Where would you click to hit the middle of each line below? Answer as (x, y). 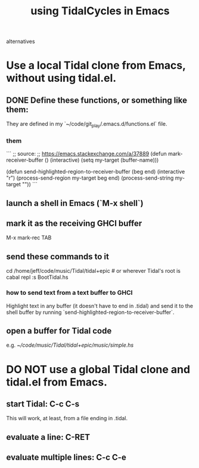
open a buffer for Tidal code (59, 330)
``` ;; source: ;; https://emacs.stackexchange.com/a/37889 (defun (86, 154)
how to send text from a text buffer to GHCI (69, 292)
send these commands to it (57, 256)
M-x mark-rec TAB (29, 238)
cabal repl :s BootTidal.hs (37, 277)
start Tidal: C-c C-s (43, 404)
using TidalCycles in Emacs (100, 11)
